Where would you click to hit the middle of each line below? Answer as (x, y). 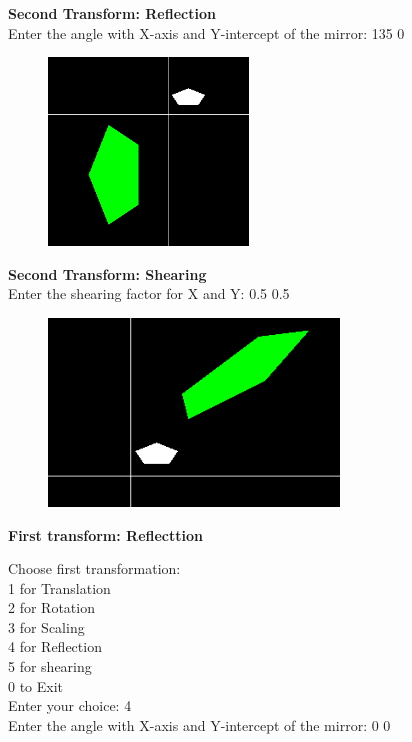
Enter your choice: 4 (70, 705)
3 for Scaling (46, 626)
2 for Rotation (51, 607)
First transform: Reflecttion (105, 534)
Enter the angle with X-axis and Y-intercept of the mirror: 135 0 (206, 32)
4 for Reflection (55, 646)
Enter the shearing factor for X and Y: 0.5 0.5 (149, 293)
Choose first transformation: (94, 568)
